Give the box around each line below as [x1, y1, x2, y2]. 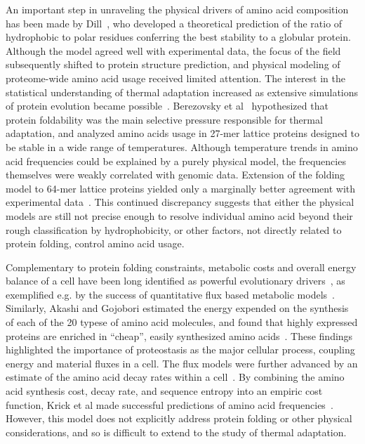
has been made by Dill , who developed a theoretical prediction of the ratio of [6, 15, 343, 30]
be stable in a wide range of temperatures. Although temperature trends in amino [6, 139, 358, 154]
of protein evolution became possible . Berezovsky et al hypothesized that [6, 98, 328, 113]
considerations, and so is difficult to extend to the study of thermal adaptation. [6, 424, 347, 439]
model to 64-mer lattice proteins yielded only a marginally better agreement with [6, 181, 356, 195]
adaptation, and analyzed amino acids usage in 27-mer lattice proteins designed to [6, 126, 359, 141]
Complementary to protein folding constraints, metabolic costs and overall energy [6, 259, 357, 274]
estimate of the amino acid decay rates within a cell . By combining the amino [6, 370, 345, 384]
